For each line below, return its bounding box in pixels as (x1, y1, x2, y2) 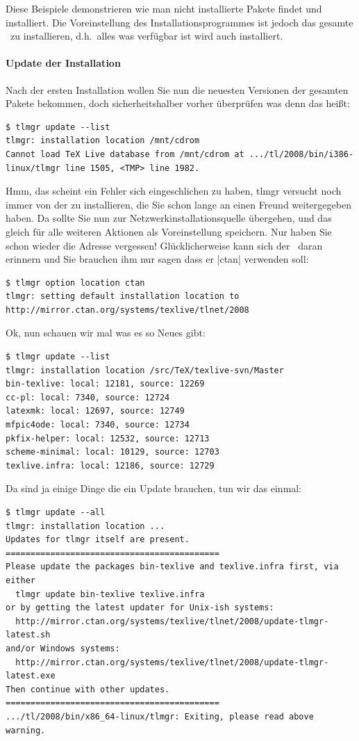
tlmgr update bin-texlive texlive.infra (15, 589, 205, 599)
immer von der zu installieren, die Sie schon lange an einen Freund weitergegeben (6, 197, 351, 211)
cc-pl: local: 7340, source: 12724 (6, 392, 170, 402)
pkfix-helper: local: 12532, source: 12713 (6, 433, 210, 443)
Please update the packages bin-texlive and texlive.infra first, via (6, 562, 339, 572)
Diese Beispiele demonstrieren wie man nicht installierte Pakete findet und (6, 1, 322, 15)
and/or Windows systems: (6, 643, 120, 653)
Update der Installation (6, 56, 121, 70)
